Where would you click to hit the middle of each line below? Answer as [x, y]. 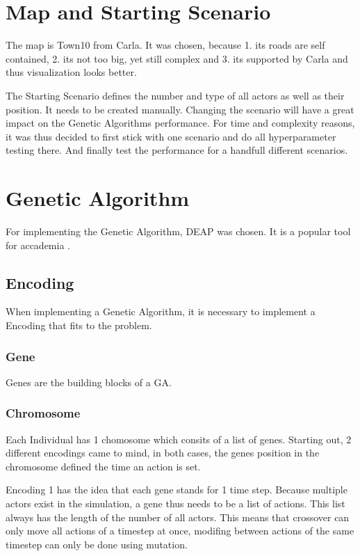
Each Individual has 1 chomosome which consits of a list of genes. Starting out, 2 [179, 439]
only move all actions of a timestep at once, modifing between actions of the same [180, 531]
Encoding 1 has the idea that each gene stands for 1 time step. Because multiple [177, 490]
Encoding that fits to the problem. [79, 325]
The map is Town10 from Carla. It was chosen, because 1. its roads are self [165, 45]
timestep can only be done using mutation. [97, 544]
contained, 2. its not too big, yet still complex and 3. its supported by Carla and [177, 58]
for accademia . [38, 245]
